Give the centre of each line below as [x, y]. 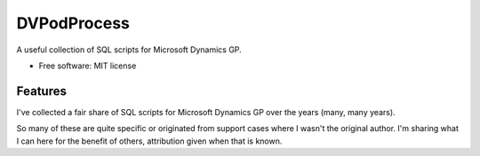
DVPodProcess [73, 23]
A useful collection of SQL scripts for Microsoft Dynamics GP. [129, 50]
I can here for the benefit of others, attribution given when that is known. [149, 141]
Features [41, 91]
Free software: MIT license [88, 66]
